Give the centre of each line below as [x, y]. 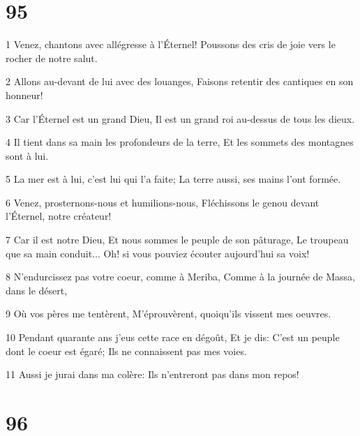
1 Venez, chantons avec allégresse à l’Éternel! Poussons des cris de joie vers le [171, 44]
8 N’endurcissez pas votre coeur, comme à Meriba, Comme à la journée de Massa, [181, 277]
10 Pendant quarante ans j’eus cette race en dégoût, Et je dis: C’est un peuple [173, 337]
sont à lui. [27, 155]
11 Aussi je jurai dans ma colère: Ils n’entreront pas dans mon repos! [152, 374]
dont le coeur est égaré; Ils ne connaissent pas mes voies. [126, 351]
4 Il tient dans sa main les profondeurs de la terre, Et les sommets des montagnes [180, 142]
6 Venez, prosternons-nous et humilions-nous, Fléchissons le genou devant [163, 202]
